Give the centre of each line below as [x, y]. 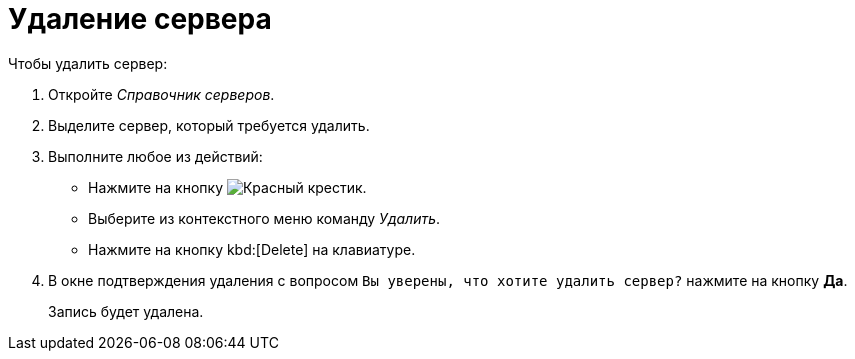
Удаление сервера [140, 19]
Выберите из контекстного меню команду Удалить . [264, 218]
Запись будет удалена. [126, 311]
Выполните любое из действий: [155, 156]
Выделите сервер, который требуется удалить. [209, 125]
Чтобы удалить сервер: [88, 63]
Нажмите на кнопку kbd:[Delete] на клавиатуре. [252, 249]
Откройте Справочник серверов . [161, 94]
